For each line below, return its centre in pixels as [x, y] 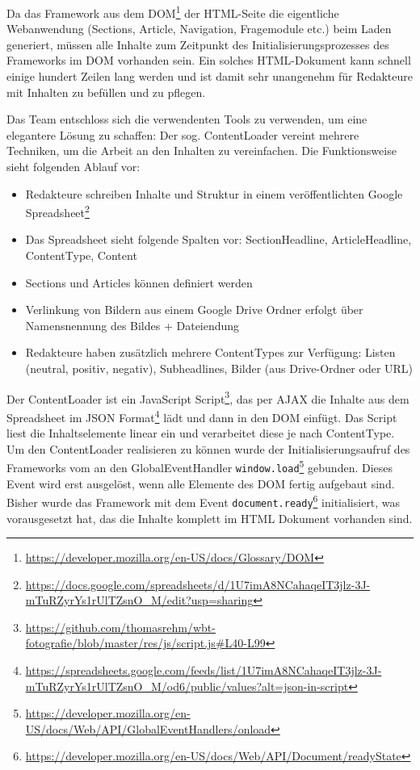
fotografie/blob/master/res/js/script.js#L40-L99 [145, 643]
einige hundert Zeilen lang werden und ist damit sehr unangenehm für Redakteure [210, 76]
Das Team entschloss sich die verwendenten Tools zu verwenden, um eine [187, 119]
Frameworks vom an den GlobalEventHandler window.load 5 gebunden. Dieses [200, 466]
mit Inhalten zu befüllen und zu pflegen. [106, 92]
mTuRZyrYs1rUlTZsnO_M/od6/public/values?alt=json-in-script [187, 686]
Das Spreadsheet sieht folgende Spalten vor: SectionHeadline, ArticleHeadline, [218, 239]
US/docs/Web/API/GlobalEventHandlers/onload [148, 728]
